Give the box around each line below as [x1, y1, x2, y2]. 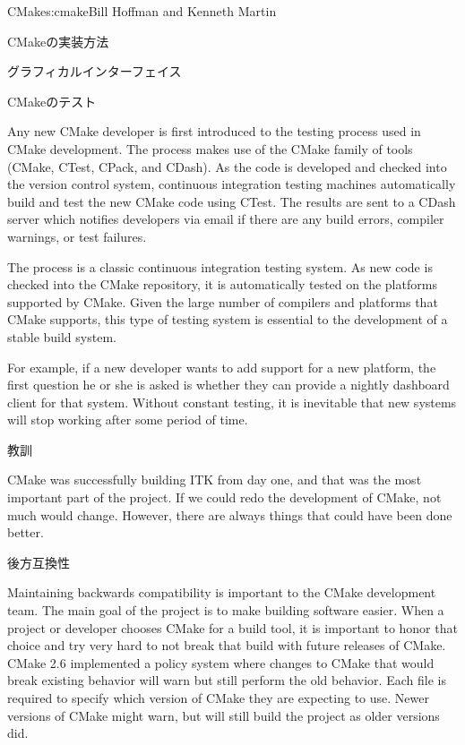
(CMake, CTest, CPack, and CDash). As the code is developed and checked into [7, 157, 447, 176]
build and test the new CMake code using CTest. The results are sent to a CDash [7, 192, 456, 210]
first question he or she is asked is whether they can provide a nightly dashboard [7, 375, 450, 394]
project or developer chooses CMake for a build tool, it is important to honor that [7, 618, 458, 637]
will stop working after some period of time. [7, 410, 248, 429]
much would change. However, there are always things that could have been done [7, 505, 452, 524]
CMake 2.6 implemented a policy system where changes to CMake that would [7, 653, 435, 672]
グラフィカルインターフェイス [7, 62, 182, 81]
